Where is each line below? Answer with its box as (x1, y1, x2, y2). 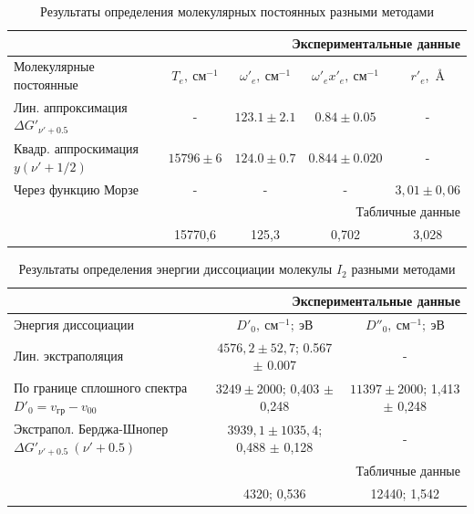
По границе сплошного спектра (14, 378, 188, 397)
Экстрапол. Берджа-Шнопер (14, 419, 169, 438)
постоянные (14, 75, 78, 94)
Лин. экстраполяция (14, 346, 124, 365)
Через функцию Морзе (14, 179, 139, 198)
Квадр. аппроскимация (14, 139, 139, 158)
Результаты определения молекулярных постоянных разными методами (40, 2, 434, 20)
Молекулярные (14, 57, 95, 76)
